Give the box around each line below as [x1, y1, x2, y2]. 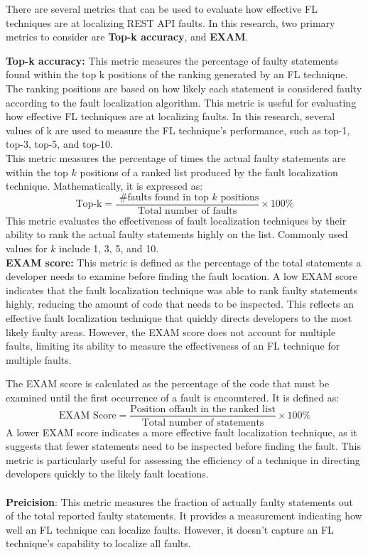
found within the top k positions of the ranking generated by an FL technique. [6, 67, 348, 82]
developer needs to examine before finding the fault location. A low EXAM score [6, 269, 357, 284]
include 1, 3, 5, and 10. [59, 240, 159, 255]
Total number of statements [141, 417, 264, 428]
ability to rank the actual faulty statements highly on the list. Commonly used [6, 227, 348, 242]
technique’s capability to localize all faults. [6, 536, 191, 551]
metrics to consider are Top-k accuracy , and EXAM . [6, 29, 249, 44]
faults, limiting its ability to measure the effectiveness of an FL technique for [6, 338, 340, 353]
